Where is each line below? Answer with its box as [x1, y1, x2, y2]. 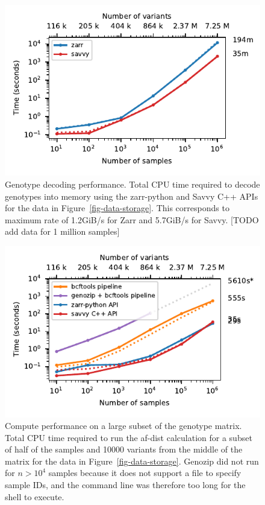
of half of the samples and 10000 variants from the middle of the [5, 443, 243, 456]
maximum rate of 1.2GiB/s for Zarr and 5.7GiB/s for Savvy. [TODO [5, 213, 259, 226]
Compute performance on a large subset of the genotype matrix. [5, 419, 242, 432]
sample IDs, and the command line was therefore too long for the [5, 478, 246, 491]
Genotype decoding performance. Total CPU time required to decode [5, 178, 260, 191]
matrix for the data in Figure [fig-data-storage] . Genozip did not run [5, 454, 259, 467]
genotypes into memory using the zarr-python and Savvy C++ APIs [5, 189, 258, 202]
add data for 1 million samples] [5, 225, 120, 238]
